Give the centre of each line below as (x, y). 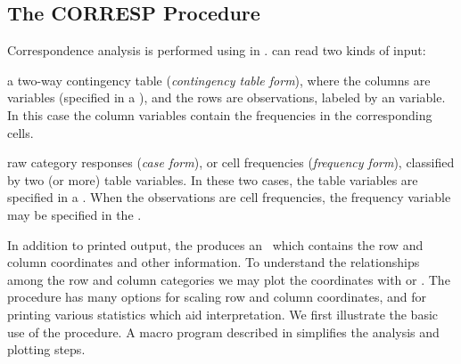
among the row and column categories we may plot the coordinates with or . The (229, 279)
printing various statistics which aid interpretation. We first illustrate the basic (223, 314)
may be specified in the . (74, 214)
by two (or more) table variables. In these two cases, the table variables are (213, 179)
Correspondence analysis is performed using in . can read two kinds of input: (217, 50)
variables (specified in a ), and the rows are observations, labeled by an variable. (226, 97)
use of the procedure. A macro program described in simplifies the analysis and (223, 332)
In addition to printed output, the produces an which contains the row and (215, 244)
